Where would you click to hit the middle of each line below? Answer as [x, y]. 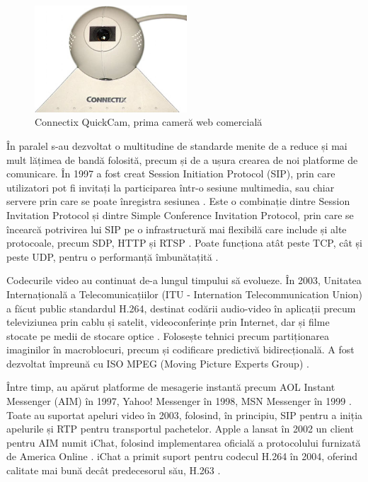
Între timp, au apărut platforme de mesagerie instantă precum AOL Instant [171, 387]
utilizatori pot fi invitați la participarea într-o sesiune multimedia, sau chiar [171, 187]
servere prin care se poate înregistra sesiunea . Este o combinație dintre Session [178, 201]
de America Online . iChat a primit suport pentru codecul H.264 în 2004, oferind [182, 456]
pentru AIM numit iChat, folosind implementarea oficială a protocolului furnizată [184, 442]
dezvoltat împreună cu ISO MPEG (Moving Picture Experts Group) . [158, 363]
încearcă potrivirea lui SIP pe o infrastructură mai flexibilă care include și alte [177, 229]
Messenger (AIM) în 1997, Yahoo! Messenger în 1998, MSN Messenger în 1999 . [179, 401]
